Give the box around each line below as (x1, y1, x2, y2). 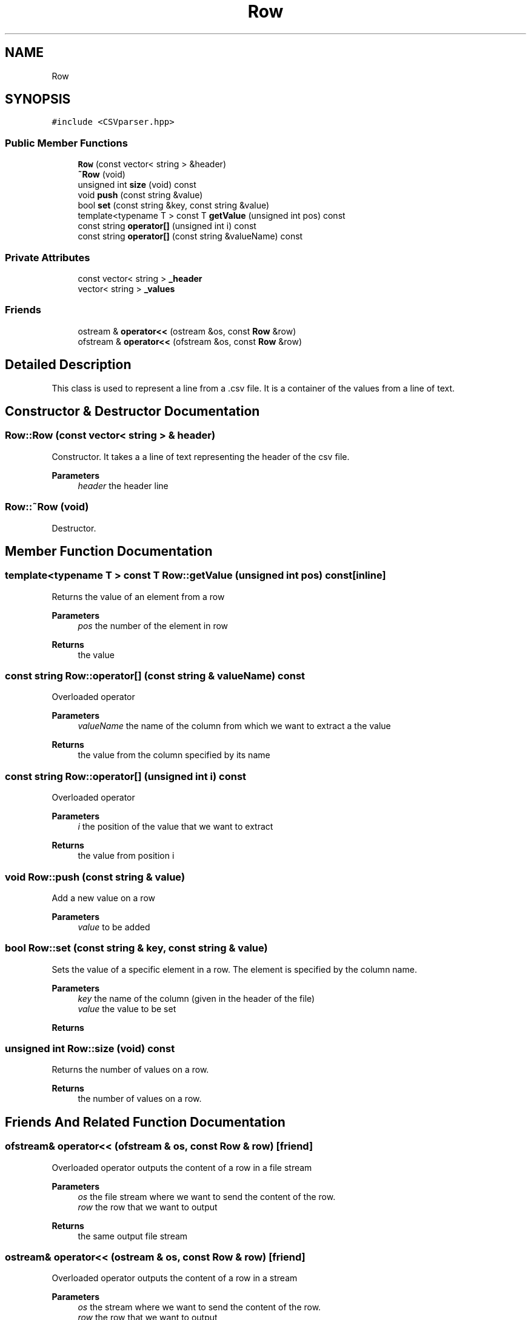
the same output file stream (78, 1230, 188, 1241)
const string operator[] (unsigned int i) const (78, 221, 256, 232)
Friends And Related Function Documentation (5, 1114, 286, 1130)
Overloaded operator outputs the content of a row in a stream (52, 1273, 298, 1284)
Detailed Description (5, 357, 132, 373)
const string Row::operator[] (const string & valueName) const (5, 670, 306, 682)
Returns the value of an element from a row (52, 591, 225, 602)
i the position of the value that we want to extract (78, 821, 273, 832)
